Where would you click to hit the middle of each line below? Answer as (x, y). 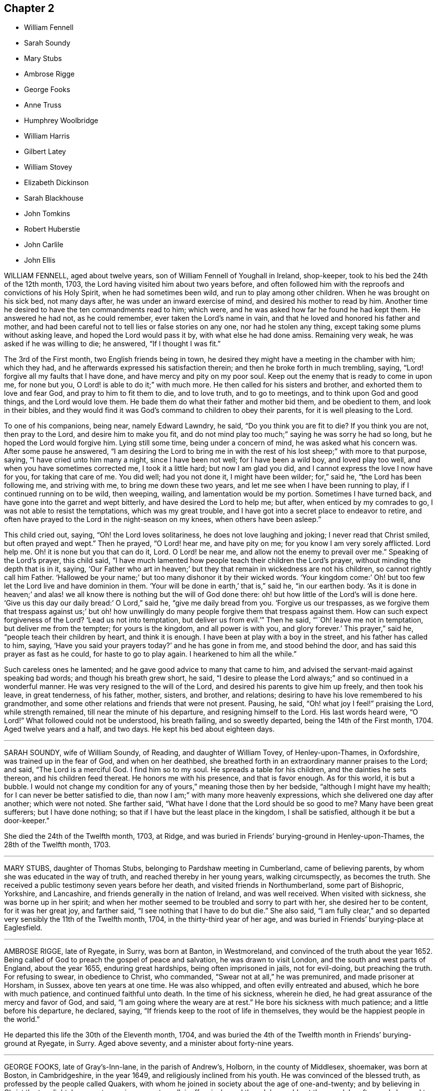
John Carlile (44, 245)
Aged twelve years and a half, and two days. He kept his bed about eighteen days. (139, 729)
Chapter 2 (29, 8)
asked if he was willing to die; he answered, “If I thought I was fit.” (112, 344)
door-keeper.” (27, 821)
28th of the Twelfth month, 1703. (57, 845)
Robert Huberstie (52, 229)
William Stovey (48, 167)
